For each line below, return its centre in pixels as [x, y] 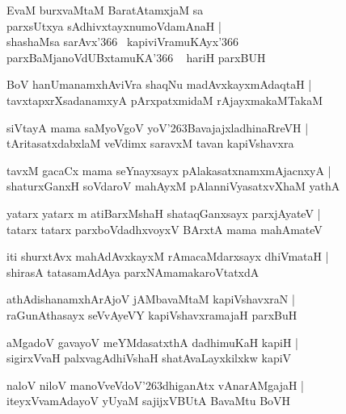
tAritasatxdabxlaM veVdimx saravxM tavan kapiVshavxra [150, 143]
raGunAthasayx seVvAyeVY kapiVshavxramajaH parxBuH [152, 314]
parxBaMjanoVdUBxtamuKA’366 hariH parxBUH [136, 57]
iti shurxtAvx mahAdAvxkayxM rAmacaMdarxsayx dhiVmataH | [168, 256]
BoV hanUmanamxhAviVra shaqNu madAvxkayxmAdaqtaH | [159, 84]
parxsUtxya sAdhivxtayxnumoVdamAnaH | [114, 25]
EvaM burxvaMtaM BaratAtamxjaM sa [105, 10]
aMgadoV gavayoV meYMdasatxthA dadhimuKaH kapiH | [152, 342]
